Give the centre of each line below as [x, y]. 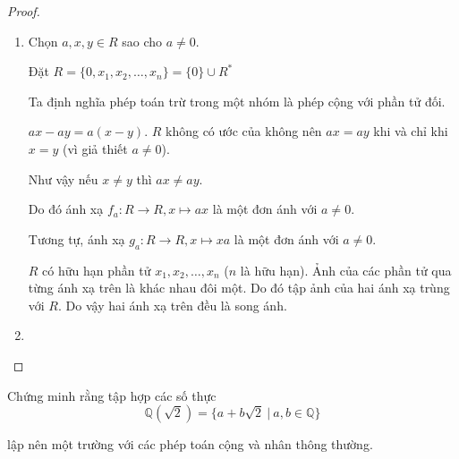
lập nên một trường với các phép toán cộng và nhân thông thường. [190, 444]
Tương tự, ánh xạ [76, 238]
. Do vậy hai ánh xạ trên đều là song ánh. [173, 305]
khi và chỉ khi [411, 131]
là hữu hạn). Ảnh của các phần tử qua [346, 270]
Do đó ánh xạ [66, 209]
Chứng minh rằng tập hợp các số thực [112, 395]
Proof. [24, 11]
